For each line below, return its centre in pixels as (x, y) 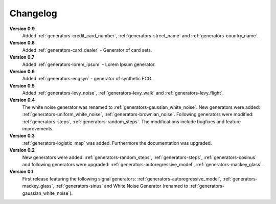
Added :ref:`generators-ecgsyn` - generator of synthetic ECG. (87, 79)
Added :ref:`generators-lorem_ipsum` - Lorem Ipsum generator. (89, 64)
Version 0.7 (22, 57)
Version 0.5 (22, 86)
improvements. (38, 129)
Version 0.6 (22, 71)
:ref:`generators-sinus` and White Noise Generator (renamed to (122, 186)
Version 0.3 (22, 136)
